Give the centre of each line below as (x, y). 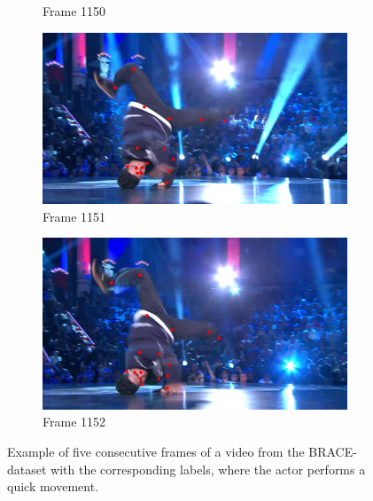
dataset (27, 469)
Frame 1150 (74, 11)
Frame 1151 (74, 216)
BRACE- (333, 451)
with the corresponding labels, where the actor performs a (208, 469)
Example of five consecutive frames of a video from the (156, 451)
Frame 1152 (74, 422)
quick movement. (53, 486)
